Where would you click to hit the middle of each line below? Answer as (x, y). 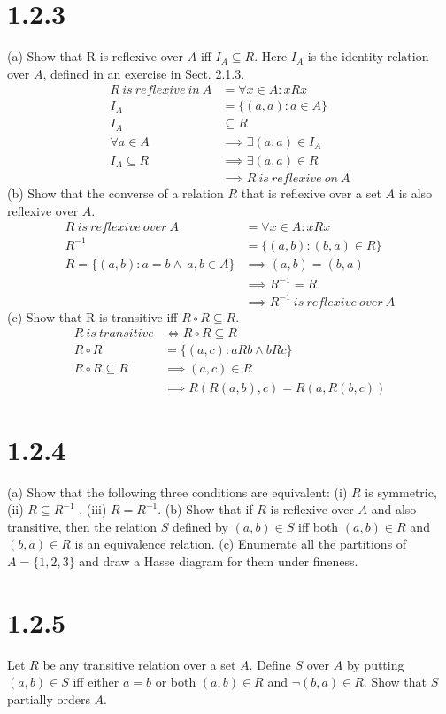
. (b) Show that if (205, 509)
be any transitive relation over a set (139, 664)
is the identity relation (368, 56)
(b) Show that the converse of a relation (115, 192)
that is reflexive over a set (311, 192)
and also (394, 509)
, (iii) (93, 509)
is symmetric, (401, 491)
